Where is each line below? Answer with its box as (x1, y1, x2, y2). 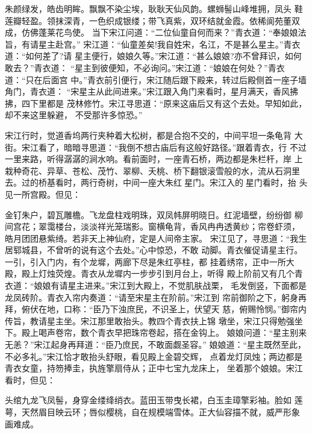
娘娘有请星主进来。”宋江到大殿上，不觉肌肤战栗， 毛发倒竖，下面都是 (34, 279, 307, 292)
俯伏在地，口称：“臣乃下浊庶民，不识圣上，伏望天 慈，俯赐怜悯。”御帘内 (21, 303, 307, 315)
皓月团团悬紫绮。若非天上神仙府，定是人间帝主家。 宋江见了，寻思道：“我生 (5, 231, 307, 244)
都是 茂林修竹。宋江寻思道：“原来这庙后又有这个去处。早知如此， (46, 96, 307, 109)
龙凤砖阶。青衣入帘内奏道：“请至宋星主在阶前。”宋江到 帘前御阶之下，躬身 (5, 291, 298, 303)
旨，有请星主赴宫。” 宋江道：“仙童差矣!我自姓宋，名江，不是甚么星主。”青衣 (5, 37, 301, 50)
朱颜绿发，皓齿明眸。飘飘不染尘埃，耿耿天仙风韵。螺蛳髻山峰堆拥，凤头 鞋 (5, 2, 303, 14)
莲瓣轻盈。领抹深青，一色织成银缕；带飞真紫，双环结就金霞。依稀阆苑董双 (5, 14, 300, 27)
